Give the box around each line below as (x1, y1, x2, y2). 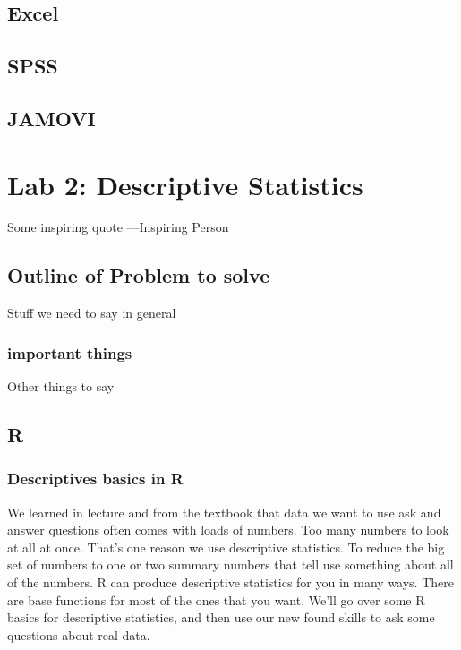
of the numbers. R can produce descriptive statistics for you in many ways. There (7, 573, 454, 592)
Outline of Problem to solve (7, 261, 270, 289)
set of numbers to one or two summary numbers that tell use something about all (7, 555, 454, 574)
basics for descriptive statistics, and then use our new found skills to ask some (7, 608, 435, 627)
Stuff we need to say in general (7, 304, 176, 322)
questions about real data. (7, 625, 150, 644)
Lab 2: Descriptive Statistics (7, 166, 363, 202)
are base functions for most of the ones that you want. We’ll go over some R (7, 590, 425, 609)
